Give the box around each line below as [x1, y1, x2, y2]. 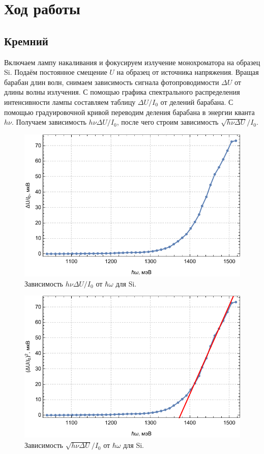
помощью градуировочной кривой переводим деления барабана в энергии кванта [4, 106, 255, 117]
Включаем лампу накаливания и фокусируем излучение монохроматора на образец [4, 56, 260, 67]
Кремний [4, 33, 48, 48]
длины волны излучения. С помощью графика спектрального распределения [4, 87, 240, 97]
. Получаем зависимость [12, 117, 86, 127]
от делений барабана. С [160, 96, 233, 107]
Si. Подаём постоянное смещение [4, 67, 107, 77]
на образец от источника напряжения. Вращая [116, 67, 259, 77]
